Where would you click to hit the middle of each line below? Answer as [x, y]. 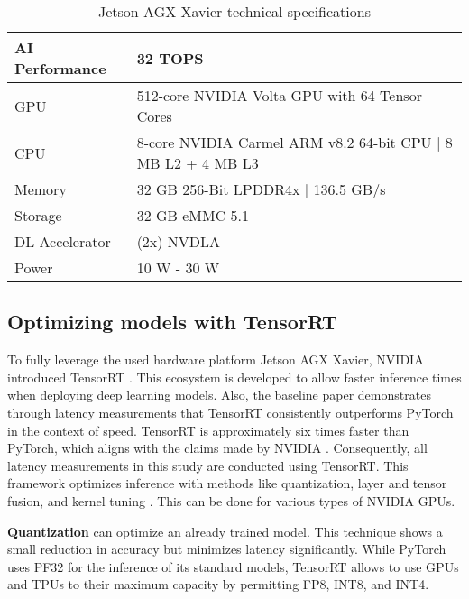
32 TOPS [170, 58]
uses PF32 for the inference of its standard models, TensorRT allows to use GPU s [233, 566]
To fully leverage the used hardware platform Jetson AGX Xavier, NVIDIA [216, 359]
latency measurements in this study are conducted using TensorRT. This [208, 465]
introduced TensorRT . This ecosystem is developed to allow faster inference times [234, 377]
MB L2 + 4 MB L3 [198, 163]
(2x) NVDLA [179, 241]
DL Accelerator [63, 241]
